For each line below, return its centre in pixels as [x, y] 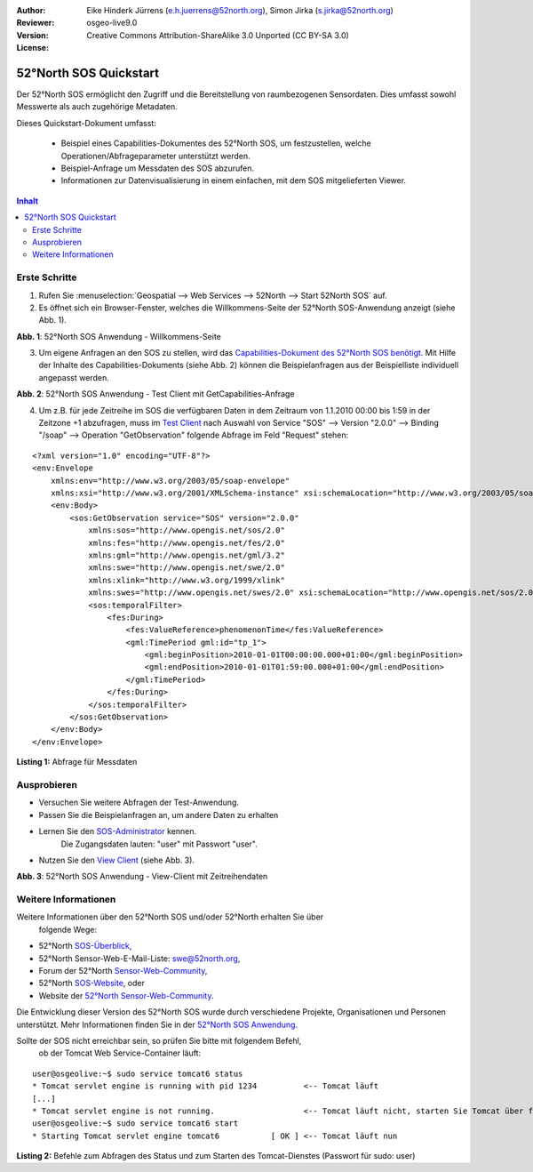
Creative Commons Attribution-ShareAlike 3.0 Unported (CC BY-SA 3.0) [218, 35]
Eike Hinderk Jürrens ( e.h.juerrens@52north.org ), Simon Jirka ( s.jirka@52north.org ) [240, 10]
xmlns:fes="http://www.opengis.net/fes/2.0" [187, 543]
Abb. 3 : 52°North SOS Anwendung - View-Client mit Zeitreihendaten [142, 877]
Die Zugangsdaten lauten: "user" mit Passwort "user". [159, 844]
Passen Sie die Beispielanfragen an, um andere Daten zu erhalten [159, 815]
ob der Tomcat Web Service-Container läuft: [120, 1053]
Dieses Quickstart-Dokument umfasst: [87, 123]
